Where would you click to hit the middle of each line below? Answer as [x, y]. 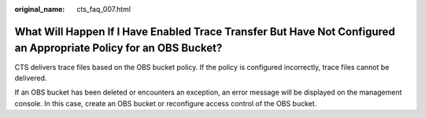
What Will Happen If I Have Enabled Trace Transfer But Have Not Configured [205, 31]
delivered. [31, 78]
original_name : [40, 9]
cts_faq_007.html [104, 9]
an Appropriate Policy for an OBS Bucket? [118, 48]
